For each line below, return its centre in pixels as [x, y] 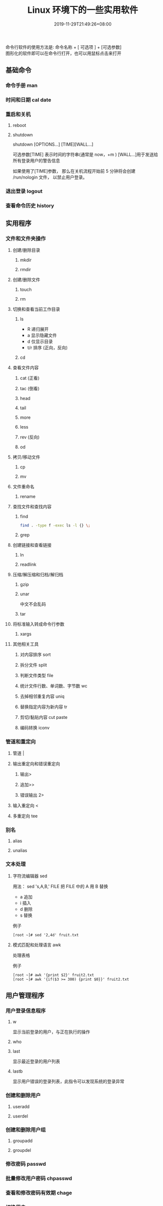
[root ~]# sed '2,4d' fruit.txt [46, 935]
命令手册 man [22, 86]
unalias [20, 850]
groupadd [23, 1141]
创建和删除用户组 [26, 1130]
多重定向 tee [25, 816]
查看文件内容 [25, 368]
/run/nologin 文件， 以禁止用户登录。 [50, 177]
